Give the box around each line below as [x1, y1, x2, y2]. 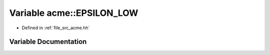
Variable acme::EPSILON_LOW [9, 7, 138, 18]
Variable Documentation [9, 38, 87, 46]
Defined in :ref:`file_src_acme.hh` [21, 25, 90, 31]
